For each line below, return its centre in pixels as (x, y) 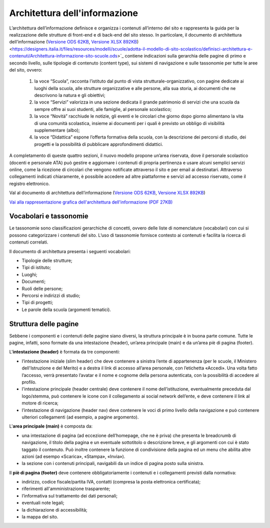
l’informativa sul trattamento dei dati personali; (69, 495)
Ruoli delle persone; (42, 288)
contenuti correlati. (29, 242)
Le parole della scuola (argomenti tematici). (66, 309)
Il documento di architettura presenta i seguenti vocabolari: (70, 251)
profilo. (29, 382)
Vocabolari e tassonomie (49, 216)
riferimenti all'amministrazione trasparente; (66, 489)
